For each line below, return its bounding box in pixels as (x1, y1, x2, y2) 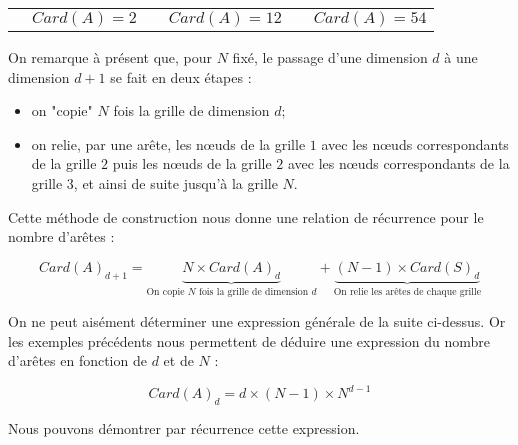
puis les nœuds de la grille (112, 153, 272, 174)
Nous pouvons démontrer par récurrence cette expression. (8, 418, 360, 439)
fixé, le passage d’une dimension (232, 47, 428, 67)
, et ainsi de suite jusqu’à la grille (73, 172, 278, 193)
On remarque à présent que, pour (8, 47, 213, 67)
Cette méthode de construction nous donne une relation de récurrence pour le (8, 206, 484, 227)
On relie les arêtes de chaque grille (333, 287, 482, 298)
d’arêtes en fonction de (8, 350, 147, 371)
